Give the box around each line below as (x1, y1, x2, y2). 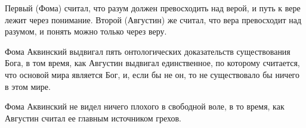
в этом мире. (5, 80, 51, 92)
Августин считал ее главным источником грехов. (5, 111, 181, 124)
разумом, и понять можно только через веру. (5, 25, 167, 38)
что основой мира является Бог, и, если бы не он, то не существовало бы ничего (5, 68, 300, 80)
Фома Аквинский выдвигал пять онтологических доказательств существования (5, 45, 290, 57)
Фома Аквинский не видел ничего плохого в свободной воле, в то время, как (5, 100, 285, 113)
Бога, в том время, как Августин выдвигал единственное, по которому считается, (5, 57, 300, 69)
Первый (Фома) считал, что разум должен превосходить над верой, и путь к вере (5, 2, 301, 14)
